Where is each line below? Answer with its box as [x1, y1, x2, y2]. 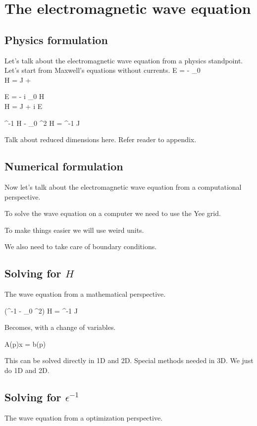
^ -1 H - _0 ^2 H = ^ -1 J [4, 117, 80, 128]
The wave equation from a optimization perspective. [4, 412, 163, 423]
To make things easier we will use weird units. [4, 224, 144, 235]
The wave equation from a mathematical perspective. [4, 289, 166, 299]
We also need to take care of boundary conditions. [4, 241, 157, 252]
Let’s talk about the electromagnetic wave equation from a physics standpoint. [4, 55, 243, 65]
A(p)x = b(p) [4, 338, 46, 349]
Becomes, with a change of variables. [4, 322, 116, 332]
